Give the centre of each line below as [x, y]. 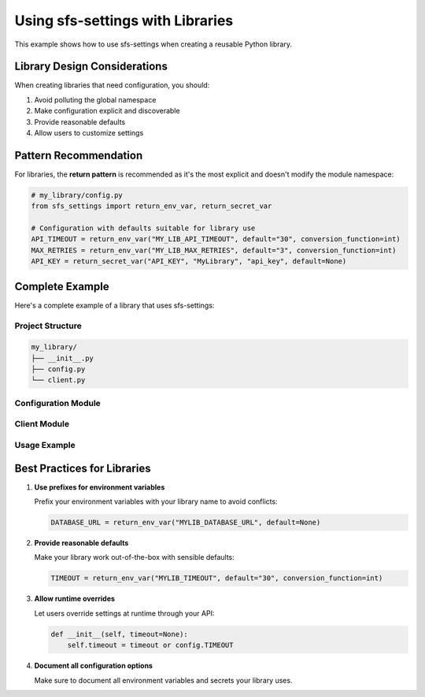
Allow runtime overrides [75, 598]
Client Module [42, 424]
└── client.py [58, 380]
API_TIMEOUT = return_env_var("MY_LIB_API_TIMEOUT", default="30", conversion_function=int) [216, 239]
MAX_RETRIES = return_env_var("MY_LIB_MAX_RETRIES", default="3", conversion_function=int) [214, 250]
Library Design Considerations [91, 67]
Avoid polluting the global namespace [95, 99]
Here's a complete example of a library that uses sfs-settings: [115, 305]
